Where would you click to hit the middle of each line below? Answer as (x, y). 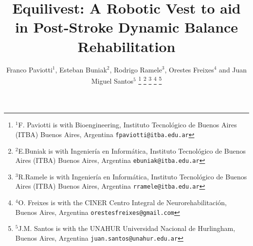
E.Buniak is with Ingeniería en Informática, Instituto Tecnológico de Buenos (132, 150)
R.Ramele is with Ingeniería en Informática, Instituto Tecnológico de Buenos (133, 176)
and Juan (233, 69)
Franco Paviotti (29, 69)
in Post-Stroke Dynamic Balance (126, 27)
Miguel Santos (112, 80)
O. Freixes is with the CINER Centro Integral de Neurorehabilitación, (122, 202)
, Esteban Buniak (81, 69)
